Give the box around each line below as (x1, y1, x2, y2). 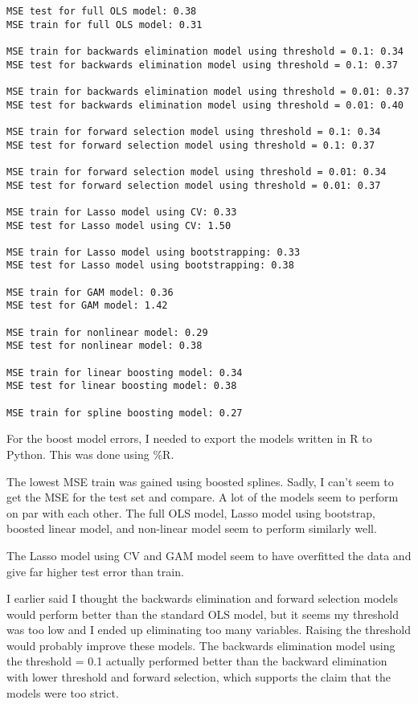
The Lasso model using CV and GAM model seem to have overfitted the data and (6, 546, 412, 563)
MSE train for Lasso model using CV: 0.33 (6, 206, 237, 218)
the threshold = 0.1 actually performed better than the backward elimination (6, 653, 387, 669)
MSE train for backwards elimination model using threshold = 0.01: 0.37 (6, 85, 410, 97)
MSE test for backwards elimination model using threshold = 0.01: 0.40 (6, 99, 404, 111)
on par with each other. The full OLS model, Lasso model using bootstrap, (6, 504, 375, 521)
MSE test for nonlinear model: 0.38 (6, 340, 203, 352)
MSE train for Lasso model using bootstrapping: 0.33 (6, 246, 301, 258)
